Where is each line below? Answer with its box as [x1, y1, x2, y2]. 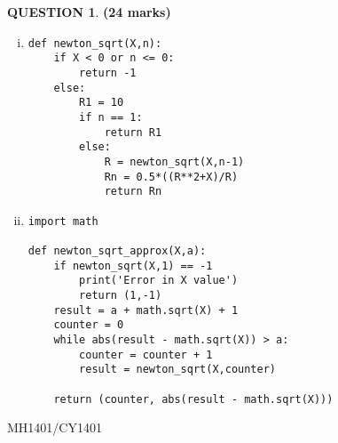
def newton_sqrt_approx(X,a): [28, 245, 207, 258]
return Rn [104, 185, 162, 198]
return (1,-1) [79, 289, 162, 302]
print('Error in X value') [79, 274, 239, 287]
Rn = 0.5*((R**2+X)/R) [104, 170, 239, 183]
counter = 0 [53, 318, 124, 332]
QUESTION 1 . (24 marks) [7, 3, 171, 20]
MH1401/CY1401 [7, 418, 102, 437]
